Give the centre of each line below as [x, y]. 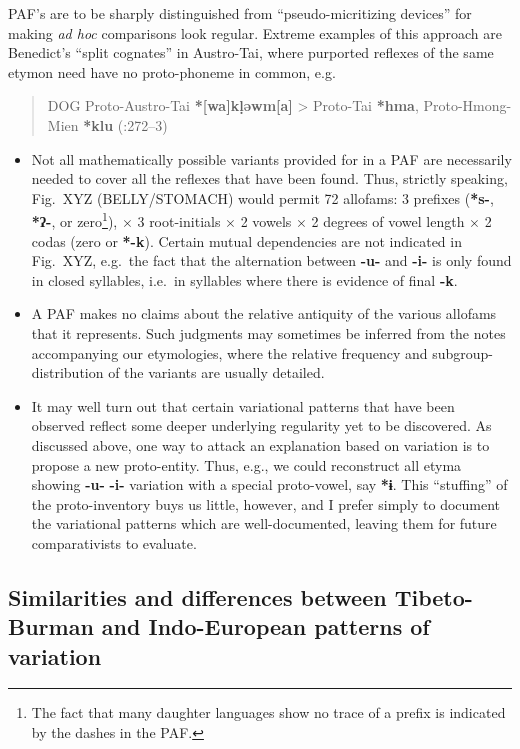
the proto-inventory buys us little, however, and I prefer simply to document [266, 503]
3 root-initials [179, 221]
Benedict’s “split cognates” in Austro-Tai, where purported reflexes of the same [251, 52]
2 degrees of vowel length [388, 221]
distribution [67, 372]
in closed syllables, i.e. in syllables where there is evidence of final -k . [244, 279]
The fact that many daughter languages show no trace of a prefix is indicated [268, 712]
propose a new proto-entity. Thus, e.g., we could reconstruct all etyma [246, 464]
